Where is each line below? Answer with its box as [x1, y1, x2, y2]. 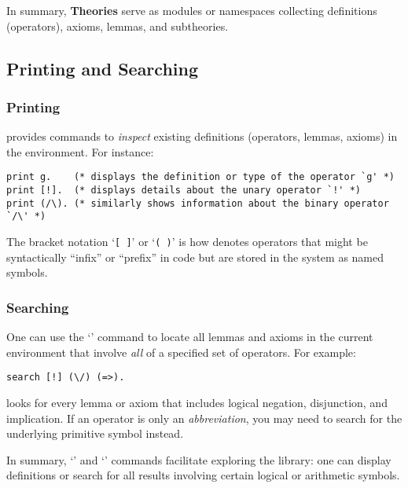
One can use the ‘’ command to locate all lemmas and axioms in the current [6, 328, 373, 345]
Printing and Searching [6, 56, 198, 80]
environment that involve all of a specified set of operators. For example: [6, 343, 356, 360]
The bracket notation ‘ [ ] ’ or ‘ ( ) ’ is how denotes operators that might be [6, 233, 368, 249]
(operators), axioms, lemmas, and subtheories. [6, 17, 229, 34]
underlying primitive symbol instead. [6, 425, 184, 442]
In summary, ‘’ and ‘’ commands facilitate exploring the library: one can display [6, 451, 391, 468]
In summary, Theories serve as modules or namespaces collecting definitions [6, 2, 377, 18]
